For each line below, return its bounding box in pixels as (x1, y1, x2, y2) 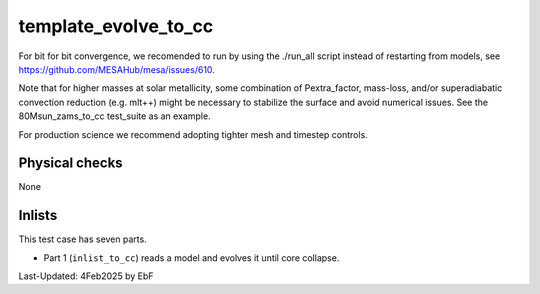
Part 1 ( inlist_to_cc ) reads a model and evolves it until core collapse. (43, 251, 340, 264)
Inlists (18, 207, 58, 224)
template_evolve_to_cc (18, 15, 214, 37)
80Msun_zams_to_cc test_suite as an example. (18, 110, 211, 122)
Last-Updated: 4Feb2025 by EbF (18, 270, 154, 282)
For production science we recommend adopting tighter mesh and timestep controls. (18, 128, 369, 140)
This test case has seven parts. (18, 233, 147, 245)
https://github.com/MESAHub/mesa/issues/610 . (18, 63, 215, 75)
